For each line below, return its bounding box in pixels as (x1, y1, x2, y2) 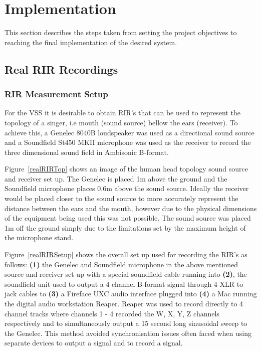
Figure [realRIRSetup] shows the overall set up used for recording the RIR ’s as (5, 249, 247, 260)
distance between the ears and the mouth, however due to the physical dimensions (5, 203, 257, 213)
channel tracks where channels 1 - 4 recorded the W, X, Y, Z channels (5, 308, 219, 318)
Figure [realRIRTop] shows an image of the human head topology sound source (5, 163, 248, 174)
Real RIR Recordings (5, 61, 118, 77)
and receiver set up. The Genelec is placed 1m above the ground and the (5, 173, 227, 184)
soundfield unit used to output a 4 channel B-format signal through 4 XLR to (5, 278, 243, 289)
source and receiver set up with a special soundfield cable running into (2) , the (5, 269, 247, 279)
